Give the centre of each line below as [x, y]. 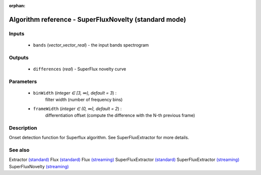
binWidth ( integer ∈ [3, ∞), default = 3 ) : [75, 93]
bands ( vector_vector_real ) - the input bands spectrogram [91, 45]
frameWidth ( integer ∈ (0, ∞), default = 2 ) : [77, 109]
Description [23, 127]
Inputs [17, 33]
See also [19, 150]
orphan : [17, 6]
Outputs [19, 57]
